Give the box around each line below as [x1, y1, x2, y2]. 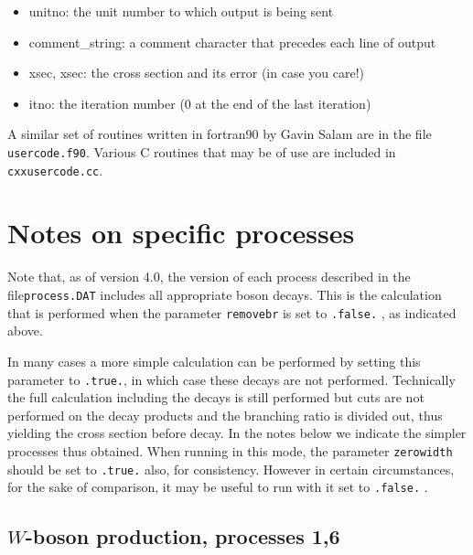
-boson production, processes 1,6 [25, 522, 340, 550]
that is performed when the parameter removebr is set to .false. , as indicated [7, 303, 457, 322]
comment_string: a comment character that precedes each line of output [28, 32, 436, 51]
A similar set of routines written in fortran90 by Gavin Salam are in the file [7, 124, 432, 144]
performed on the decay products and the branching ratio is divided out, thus [7, 405, 443, 424]
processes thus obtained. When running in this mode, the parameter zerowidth [7, 441, 453, 460]
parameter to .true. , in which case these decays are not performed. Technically [7, 369, 456, 389]
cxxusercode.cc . [7, 160, 103, 179]
